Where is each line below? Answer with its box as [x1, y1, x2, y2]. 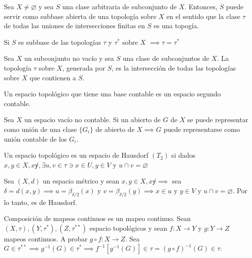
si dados [171, 150, 196, 160]
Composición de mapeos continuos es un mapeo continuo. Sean [4, 213, 191, 223]
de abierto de [95, 124, 134, 134]
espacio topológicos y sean [89, 222, 168, 233]
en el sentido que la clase [166, 11, 240, 21]
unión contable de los [4, 133, 67, 144]
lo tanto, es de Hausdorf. [4, 197, 77, 207]
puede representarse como [163, 124, 240, 134]
